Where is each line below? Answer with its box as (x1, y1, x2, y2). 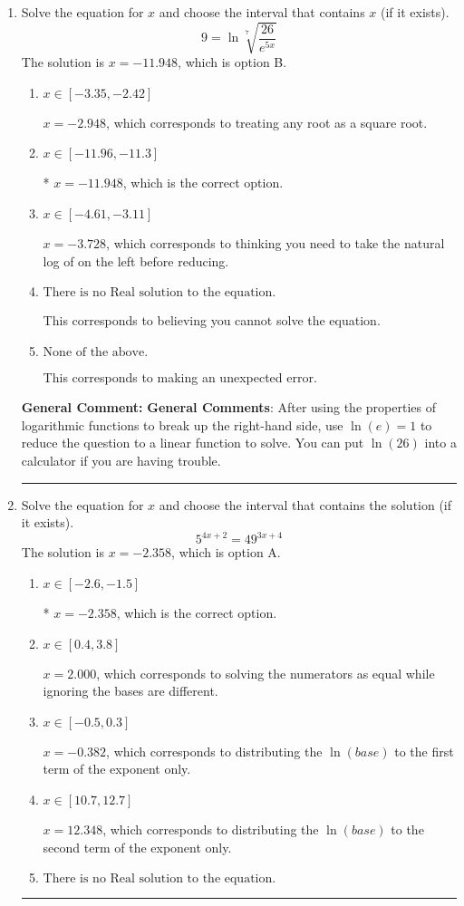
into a (424, 433, 457, 452)
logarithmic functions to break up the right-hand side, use (21, 415, 343, 434)
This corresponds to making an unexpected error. (43, 367, 317, 386)
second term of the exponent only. (43, 837, 232, 856)
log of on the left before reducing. (43, 251, 229, 270)
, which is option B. (178, 53, 287, 72)
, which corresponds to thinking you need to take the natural (106, 233, 445, 252)
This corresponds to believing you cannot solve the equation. (43, 311, 381, 330)
